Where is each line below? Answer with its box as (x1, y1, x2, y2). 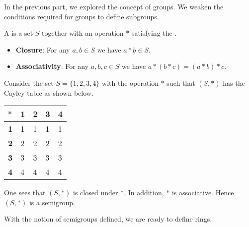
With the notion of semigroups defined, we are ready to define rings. (4, 214, 212, 224)
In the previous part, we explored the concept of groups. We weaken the (4, 1, 224, 11)
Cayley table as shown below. (4, 87, 93, 98)
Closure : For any (15, 44, 70, 55)
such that (166, 77, 195, 88)
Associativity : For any (15, 61, 89, 71)
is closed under (73, 187, 118, 198)
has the (223, 77, 245, 88)
